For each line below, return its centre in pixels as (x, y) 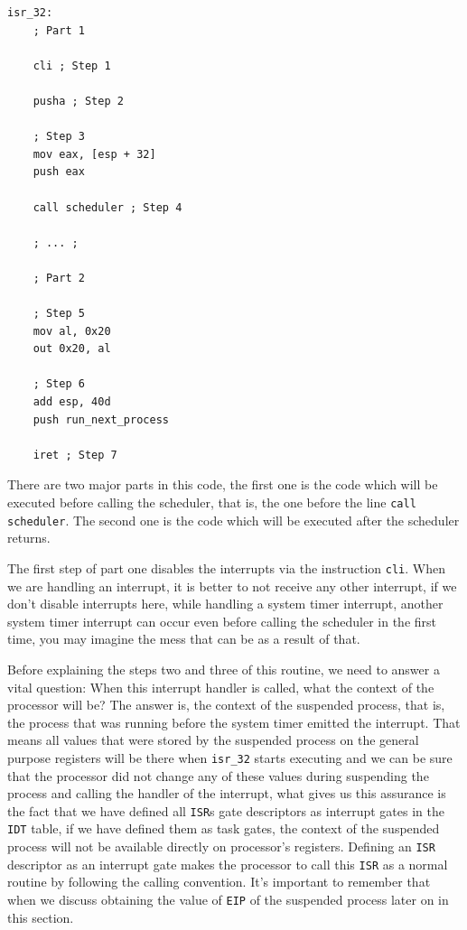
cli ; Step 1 (72, 65)
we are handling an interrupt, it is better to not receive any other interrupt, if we (232, 586)
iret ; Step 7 (75, 455)
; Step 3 (59, 137)
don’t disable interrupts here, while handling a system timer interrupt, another (225, 604)
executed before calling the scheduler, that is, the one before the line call (212, 502)
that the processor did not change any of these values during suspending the (218, 775)
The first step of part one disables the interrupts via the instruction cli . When (226, 567)
